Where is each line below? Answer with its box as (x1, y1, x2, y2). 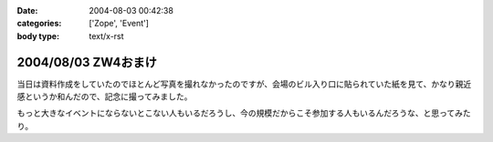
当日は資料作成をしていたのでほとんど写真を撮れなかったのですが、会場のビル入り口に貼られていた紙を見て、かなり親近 (16, 78, 472, 89)
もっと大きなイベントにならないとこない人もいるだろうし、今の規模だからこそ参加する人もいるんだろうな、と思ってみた (16, 107, 472, 118)
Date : (16, 5, 38, 15)
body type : (16, 30, 59, 41)
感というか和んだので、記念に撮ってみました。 (16, 91, 193, 102)
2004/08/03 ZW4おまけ (16, 55, 157, 70)
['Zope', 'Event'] (89, 18, 150, 29)
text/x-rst (89, 30, 124, 41)
